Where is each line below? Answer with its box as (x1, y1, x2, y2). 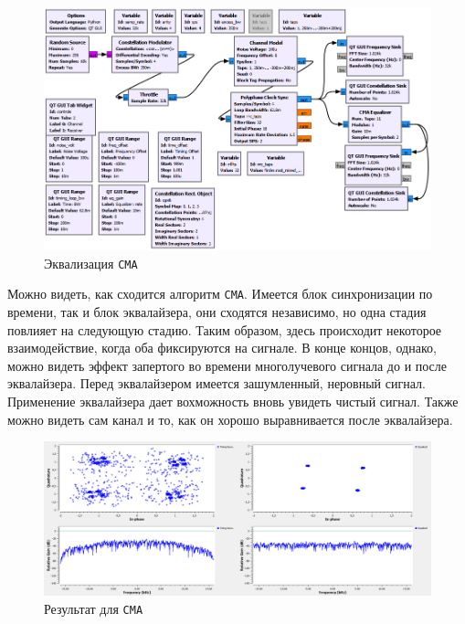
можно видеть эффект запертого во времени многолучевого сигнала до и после (7, 355, 448, 375)
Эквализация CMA (44, 253, 138, 272)
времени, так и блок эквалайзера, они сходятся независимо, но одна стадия (7, 301, 427, 321)
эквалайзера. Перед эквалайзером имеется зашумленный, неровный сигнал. (7, 374, 426, 393)
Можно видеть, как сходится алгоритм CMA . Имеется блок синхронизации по (7, 284, 433, 303)
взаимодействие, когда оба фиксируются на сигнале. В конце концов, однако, (7, 338, 437, 357)
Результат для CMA (44, 598, 143, 618)
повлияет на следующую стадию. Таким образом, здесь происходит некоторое (7, 320, 442, 339)
